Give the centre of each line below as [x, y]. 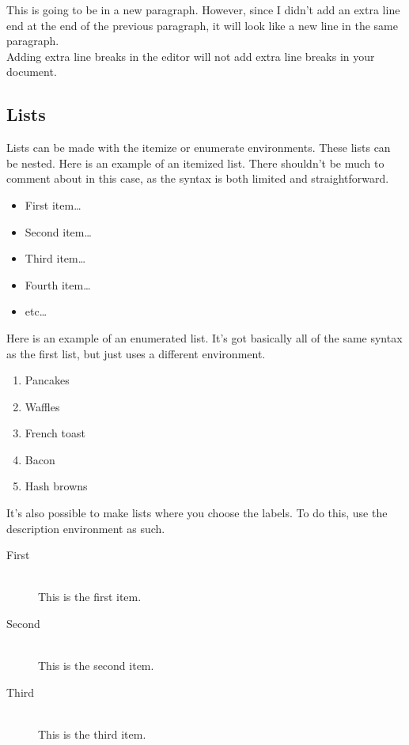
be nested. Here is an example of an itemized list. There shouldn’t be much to [195, 163]
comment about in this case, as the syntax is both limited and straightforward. [198, 178]
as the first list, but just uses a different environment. [136, 353]
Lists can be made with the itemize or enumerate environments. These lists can [199, 147]
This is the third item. [92, 734]
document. [32, 72]
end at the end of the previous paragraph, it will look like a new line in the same [202, 25]
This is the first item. [90, 597]
